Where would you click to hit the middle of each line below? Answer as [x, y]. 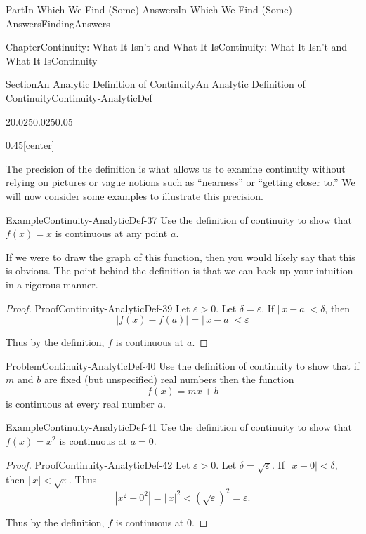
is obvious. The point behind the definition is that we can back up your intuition [179, 271]
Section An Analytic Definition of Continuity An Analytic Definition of [156, 84]
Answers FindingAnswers [58, 23]
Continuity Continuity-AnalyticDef [79, 97]
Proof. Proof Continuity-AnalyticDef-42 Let [98, 464]
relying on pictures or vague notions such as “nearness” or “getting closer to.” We [181, 182]
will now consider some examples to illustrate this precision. [135, 195]
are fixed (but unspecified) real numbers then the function [169, 379]
